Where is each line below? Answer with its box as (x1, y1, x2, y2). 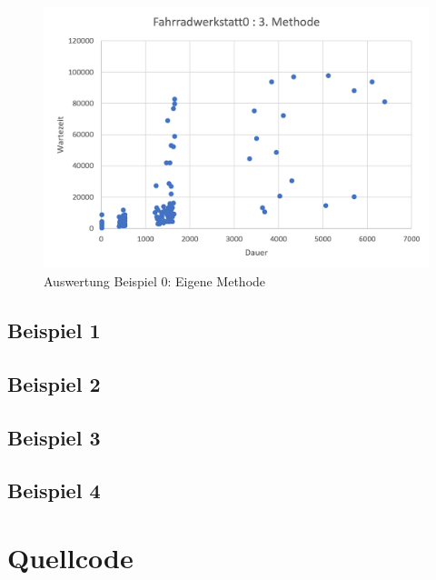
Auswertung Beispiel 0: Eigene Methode (44, 271, 266, 290)
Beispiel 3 (7, 423, 101, 451)
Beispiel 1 (7, 315, 101, 344)
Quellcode (7, 538, 134, 575)
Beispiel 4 (7, 476, 101, 505)
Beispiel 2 (7, 369, 101, 397)
